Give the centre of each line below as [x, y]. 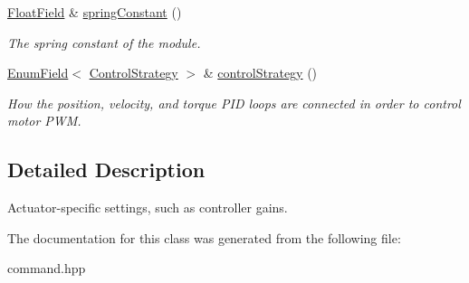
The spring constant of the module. [104, 42]
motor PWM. [44, 121]
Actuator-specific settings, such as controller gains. [148, 208]
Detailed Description [106, 170]
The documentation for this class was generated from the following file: [204, 237]
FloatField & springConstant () [95, 12]
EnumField [38, 73]
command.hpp [47, 268]
